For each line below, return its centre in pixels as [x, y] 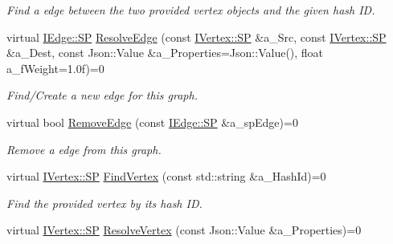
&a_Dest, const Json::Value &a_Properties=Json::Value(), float [165, 53]
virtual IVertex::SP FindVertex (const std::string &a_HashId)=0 [166, 176]
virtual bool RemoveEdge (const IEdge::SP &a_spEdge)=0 [152, 122]
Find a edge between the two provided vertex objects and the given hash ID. [191, 10]
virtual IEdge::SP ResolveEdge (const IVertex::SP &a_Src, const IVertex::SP [196, 37]
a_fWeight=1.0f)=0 [55, 68]
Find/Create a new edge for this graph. [102, 95]
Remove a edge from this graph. [84, 149]
